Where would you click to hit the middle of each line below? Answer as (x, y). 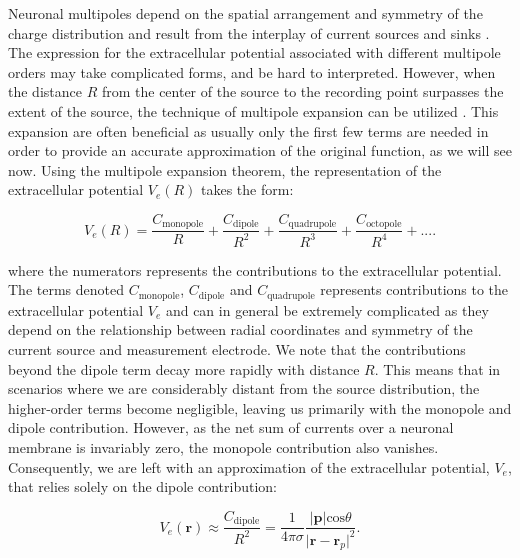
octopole (384, 224)
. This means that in (437, 368)
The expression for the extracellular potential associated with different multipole (254, 52)
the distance (45, 91)
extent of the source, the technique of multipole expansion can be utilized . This (253, 110)
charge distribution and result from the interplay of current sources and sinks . (249, 32)
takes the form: (247, 189)
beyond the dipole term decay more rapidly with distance (184, 368)
